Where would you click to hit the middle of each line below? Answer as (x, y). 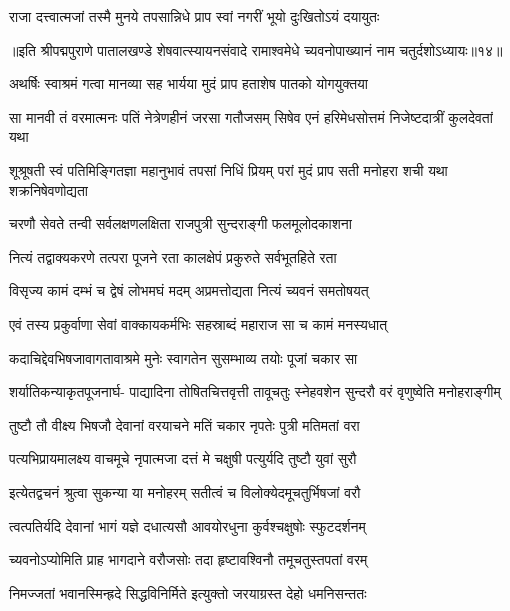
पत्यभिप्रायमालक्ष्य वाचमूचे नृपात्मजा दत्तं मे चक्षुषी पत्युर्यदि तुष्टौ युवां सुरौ (183, 458)
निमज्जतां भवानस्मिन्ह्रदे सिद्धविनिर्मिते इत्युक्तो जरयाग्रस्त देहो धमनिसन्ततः (188, 592)
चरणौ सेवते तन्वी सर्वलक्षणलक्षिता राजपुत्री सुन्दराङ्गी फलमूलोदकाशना (180, 223)
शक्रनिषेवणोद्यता (48, 189)
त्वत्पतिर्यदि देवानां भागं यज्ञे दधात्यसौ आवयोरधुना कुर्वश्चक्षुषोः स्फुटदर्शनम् (187, 525)
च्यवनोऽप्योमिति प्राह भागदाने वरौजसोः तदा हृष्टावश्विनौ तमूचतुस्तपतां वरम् (188, 559)
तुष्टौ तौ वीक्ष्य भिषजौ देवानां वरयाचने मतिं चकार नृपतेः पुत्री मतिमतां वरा (184, 424)
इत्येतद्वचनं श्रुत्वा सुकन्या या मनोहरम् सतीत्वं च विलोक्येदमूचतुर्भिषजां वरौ (185, 491)
